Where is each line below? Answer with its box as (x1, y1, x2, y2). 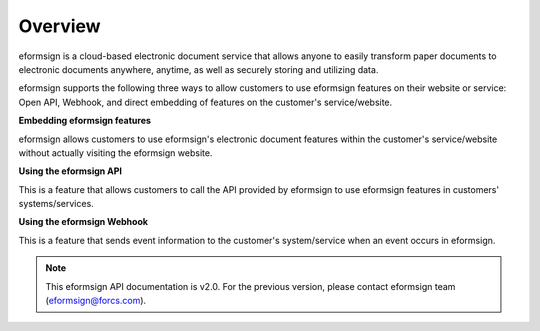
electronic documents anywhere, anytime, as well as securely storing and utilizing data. (18, 63, 379, 75)
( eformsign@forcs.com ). (45, 295, 147, 307)
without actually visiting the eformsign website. (18, 146, 213, 159)
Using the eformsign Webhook (18, 216, 149, 228)
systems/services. (18, 198, 94, 210)
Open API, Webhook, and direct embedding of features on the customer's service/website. (18, 96, 393, 108)
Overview (18, 15, 101, 37)
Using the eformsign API (18, 165, 123, 177)
